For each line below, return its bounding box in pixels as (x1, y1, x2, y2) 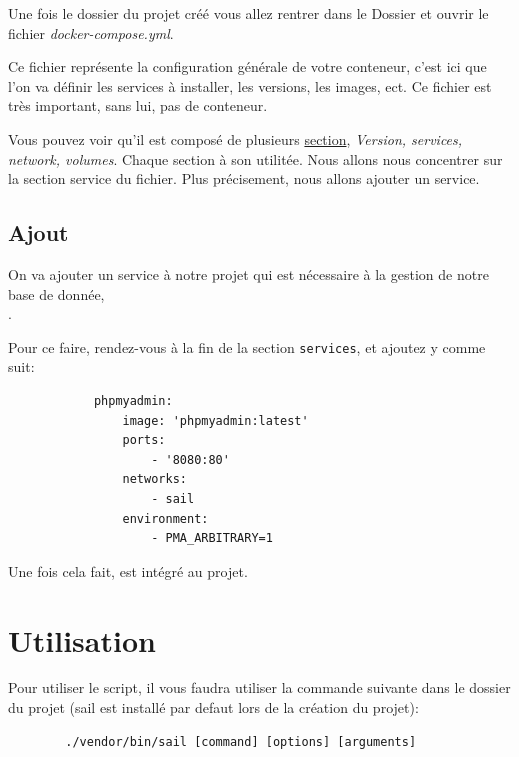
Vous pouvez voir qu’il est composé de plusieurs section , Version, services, (8, 128, 463, 149)
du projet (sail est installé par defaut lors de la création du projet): (8, 697, 419, 718)
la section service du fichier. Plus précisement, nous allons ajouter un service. (8, 168, 480, 189)
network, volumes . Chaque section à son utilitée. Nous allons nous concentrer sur (8, 148, 503, 169)
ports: (122, 433, 166, 448)
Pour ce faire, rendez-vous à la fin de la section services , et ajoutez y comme (8, 336, 486, 357)
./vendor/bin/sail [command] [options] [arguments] (65, 734, 417, 749)
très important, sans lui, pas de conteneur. (8, 95, 268, 116)
